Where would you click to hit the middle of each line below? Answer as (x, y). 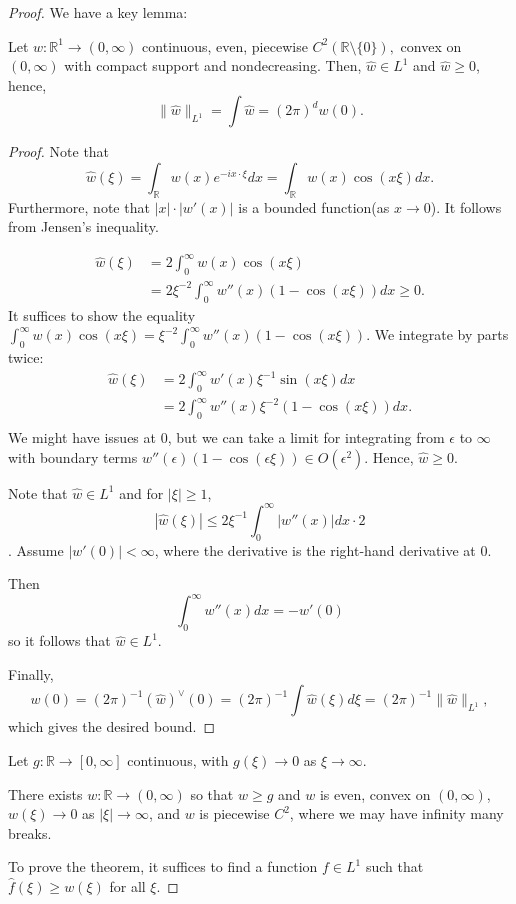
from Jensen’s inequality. (83, 226)
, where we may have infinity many (396, 813)
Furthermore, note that (79, 206)
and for (141, 492)
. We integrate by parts (437, 334)
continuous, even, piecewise (225, 45)
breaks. (30, 832)
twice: (26, 357)
